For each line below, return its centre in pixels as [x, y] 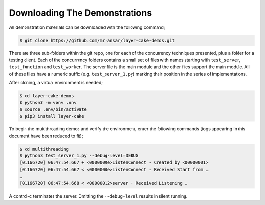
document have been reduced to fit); [46, 136]
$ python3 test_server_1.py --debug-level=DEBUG [79, 155]
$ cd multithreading [44, 149]
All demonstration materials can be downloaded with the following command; [87, 27]
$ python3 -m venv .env [48, 102]
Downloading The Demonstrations [80, 13]
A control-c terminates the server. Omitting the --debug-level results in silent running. [98, 196]
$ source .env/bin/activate [53, 109]
